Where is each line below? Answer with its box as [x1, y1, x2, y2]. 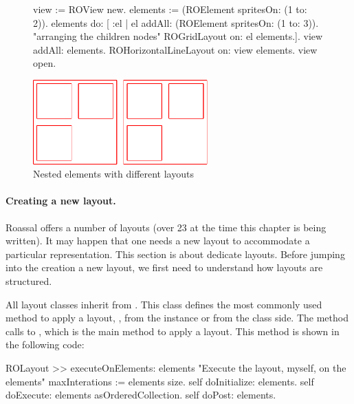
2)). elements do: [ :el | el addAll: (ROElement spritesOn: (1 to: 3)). [33, 15, 319, 30]
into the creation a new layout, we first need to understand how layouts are [5, 260, 323, 275]
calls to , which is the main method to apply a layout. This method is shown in [5, 323, 340, 338]
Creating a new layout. [5, 193, 116, 208]
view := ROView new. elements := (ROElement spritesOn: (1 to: [33, 2, 307, 16]
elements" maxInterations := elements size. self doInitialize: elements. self [5, 374, 314, 388]
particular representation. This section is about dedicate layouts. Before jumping [5, 246, 345, 261]
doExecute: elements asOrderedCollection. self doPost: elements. [5, 387, 276, 402]
